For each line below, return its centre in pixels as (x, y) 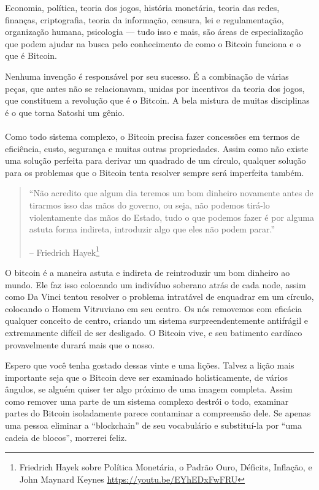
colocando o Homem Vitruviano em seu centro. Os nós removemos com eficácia (154, 308)
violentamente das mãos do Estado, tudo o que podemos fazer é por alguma (171, 217)
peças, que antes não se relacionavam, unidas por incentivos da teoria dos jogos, (155, 88)
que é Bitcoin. (31, 56)
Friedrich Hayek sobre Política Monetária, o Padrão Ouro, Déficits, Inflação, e (166, 467)
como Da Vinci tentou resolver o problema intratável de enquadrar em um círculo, (159, 297)
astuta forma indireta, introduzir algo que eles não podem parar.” (152, 229)
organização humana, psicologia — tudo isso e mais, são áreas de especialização (154, 32)
